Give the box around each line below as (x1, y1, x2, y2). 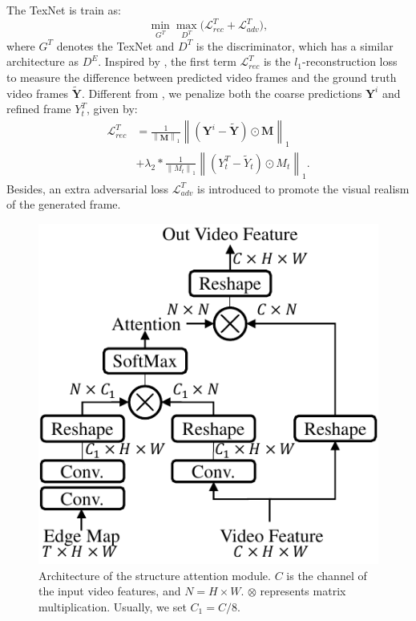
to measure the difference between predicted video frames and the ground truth (6, 69, 397, 86)
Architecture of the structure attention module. (38, 566, 271, 583)
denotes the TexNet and (56, 37, 175, 54)
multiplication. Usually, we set (38, 598, 187, 615)
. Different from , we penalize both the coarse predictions (81, 84, 362, 101)
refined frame (6, 100, 71, 117)
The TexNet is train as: (6, 2, 121, 18)
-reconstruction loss (302, 53, 398, 70)
